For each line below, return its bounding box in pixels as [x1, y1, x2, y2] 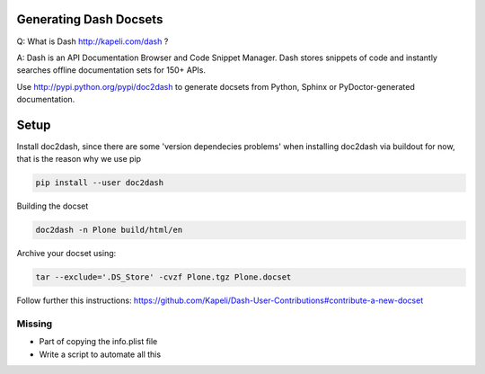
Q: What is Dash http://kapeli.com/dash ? [16, 36, 169, 47]
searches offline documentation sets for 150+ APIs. [16, 65, 207, 76]
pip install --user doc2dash [35, 178, 164, 188]
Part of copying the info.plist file [39, 336, 158, 347]
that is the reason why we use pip [16, 154, 142, 165]
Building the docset [16, 200, 89, 211]
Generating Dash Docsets [16, 12, 163, 27]
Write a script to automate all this [39, 349, 162, 360]
